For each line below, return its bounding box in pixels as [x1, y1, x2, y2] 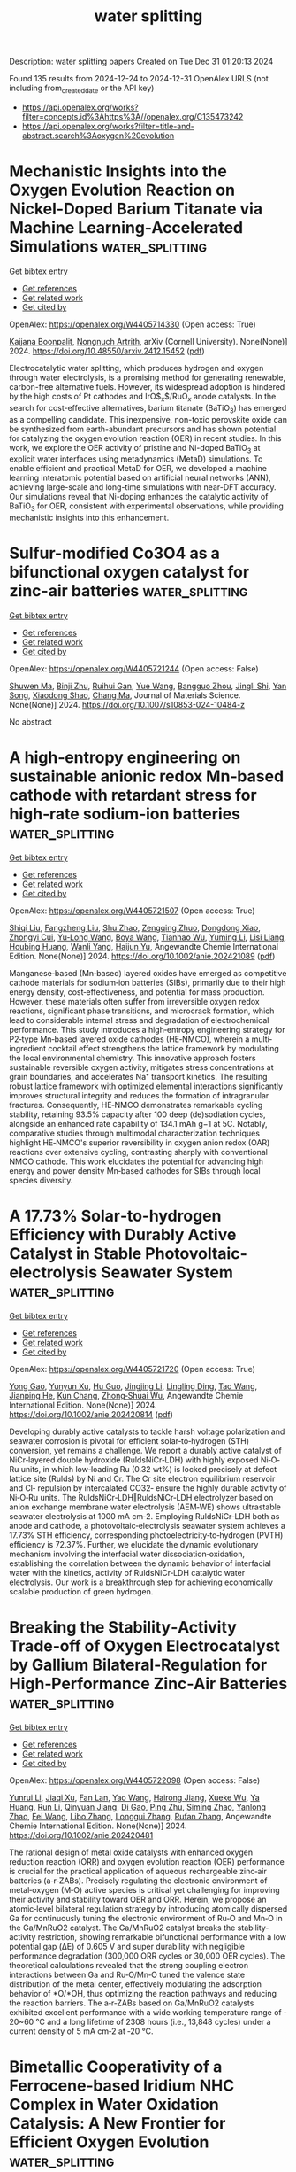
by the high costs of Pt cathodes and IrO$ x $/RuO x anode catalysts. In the [9, 391, 277, 404]
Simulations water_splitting [9, 237, 208, 257]
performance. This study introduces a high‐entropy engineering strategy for [9, 1024, 285, 1035]
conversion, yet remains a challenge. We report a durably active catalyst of [9, 1445, 283, 1455]
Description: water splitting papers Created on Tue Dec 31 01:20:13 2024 [9, 56, 274, 67]
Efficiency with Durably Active [9, 1225, 237, 1245]
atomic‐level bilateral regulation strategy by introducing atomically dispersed [9, 1903, 288, 1914]
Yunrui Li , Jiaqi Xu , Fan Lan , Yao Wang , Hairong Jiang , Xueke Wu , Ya [9, 1792, 261, 1803]
